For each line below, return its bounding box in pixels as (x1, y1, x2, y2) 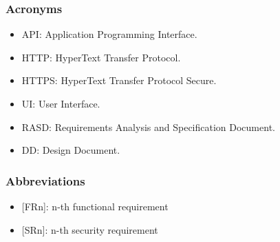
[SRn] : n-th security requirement (21, 222, 158, 236)
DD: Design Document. (21, 143, 120, 157)
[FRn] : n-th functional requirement (21, 199, 169, 213)
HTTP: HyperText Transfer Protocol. (21, 50, 181, 64)
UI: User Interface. (21, 97, 100, 110)
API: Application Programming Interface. (21, 27, 197, 41)
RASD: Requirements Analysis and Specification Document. (21, 119, 275, 134)
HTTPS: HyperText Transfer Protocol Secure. (21, 73, 217, 88)
